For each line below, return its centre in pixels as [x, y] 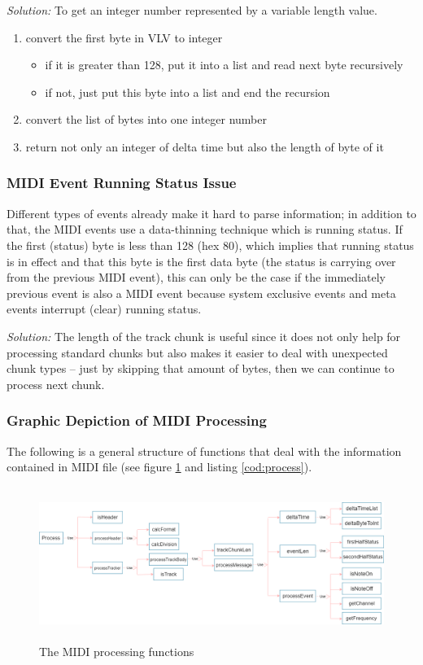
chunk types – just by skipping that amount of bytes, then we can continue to [201, 368]
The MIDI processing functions [117, 652]
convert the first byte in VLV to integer [124, 37]
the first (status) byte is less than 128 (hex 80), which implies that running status [210, 245]
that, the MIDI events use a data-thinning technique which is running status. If [205, 229]
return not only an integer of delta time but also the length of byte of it [205, 146]
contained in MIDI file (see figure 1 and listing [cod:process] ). [159, 467]
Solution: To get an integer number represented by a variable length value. [192, 10]
